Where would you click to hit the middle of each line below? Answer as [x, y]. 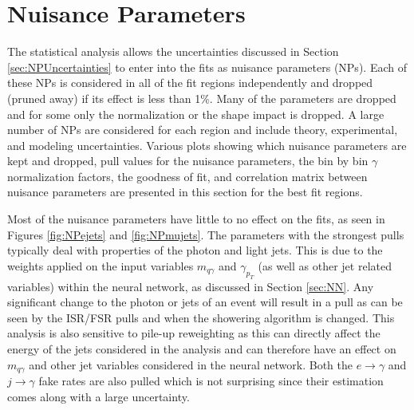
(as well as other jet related [325, 265]
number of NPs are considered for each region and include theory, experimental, [203, 130]
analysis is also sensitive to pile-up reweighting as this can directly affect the [194, 333]
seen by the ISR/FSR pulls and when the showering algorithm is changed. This [201, 317]
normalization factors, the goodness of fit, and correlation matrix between [187, 176]
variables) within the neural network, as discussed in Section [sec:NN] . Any [191, 286]
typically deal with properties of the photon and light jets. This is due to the [195, 250]
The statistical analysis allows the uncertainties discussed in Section [173, 51]
